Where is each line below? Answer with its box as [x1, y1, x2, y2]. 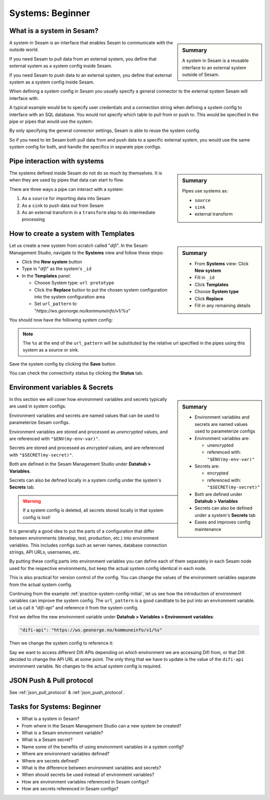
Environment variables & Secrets [9, 383, 113, 391]
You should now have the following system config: [9, 317, 113, 323]
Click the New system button [21, 259, 82, 265]
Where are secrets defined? [21, 757, 79, 763]
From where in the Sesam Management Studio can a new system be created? [21, 722, 181, 728]
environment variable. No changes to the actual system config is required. [9, 663, 162, 669]
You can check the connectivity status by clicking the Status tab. [9, 370, 143, 376]
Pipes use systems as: [182, 188, 228, 194]
